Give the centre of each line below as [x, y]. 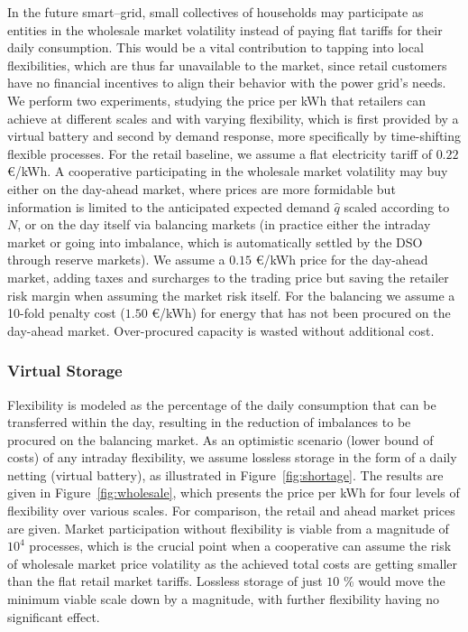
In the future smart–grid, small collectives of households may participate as [216, 12]
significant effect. [54, 616]
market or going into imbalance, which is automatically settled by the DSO [215, 242]
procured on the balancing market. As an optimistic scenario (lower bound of [220, 439]
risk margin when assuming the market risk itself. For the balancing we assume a [231, 295]
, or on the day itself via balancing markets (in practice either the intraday [224, 224]
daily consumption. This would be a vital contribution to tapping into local [216, 47]
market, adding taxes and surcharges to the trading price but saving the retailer [228, 277]
